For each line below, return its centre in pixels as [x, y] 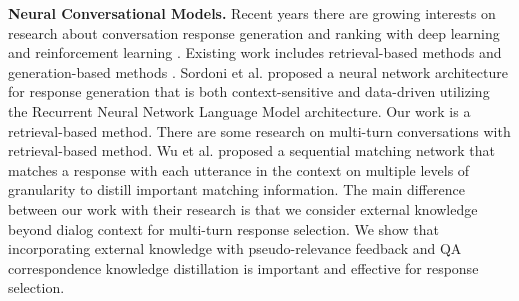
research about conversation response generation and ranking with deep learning [254, 32]
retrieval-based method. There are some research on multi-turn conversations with [259, 130]
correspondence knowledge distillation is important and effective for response [243, 267]
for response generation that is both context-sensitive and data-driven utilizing [249, 91]
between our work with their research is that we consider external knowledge [243, 208]
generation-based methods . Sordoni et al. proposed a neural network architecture [258, 71]
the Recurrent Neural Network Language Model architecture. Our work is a [239, 110]
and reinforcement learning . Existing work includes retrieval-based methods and [255, 52]
